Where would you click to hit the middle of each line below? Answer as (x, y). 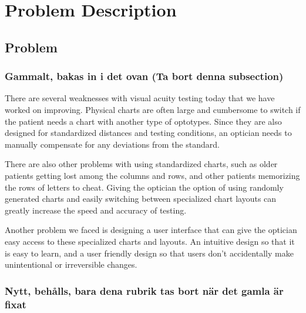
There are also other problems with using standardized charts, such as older (141, 164)
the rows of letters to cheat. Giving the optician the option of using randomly (144, 187)
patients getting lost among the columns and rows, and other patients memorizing (152, 175)
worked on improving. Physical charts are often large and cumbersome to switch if (153, 109)
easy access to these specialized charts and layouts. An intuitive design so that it (150, 241)
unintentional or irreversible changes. (71, 264)
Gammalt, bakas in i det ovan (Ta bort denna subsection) (144, 76)
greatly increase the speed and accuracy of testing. (96, 210)
